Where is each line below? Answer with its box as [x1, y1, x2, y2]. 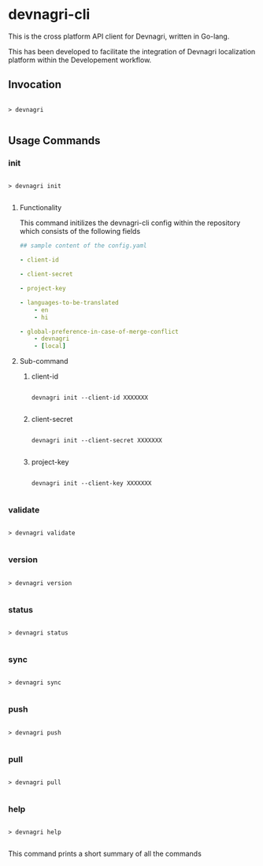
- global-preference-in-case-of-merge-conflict [19, 328, 179, 335]
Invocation [8, 78, 61, 91]
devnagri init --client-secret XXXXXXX [31, 437, 163, 445]
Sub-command [19, 357, 69, 366]
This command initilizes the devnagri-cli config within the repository [19, 218, 241, 228]
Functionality [19, 203, 62, 213]
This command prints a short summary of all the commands [8, 849, 202, 859]
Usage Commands [8, 134, 101, 147]
